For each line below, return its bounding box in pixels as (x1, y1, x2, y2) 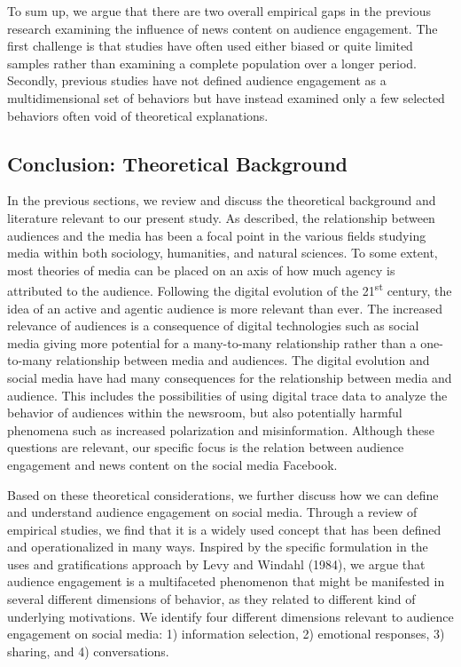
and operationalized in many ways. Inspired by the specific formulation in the (7, 537, 428, 556)
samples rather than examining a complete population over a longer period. (7, 53, 417, 72)
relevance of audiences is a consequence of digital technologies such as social (7, 316, 419, 335)
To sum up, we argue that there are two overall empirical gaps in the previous (7, 2, 431, 20)
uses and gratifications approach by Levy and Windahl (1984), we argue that (7, 554, 426, 573)
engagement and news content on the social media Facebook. (7, 455, 338, 473)
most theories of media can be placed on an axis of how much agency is (7, 260, 395, 279)
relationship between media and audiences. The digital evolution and (56, 351, 430, 369)
